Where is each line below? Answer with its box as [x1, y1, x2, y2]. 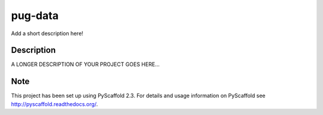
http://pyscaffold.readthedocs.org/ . [11, 100, 98, 107]
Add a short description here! [11, 30, 84, 37]
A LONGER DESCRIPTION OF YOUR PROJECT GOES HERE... [11, 61, 160, 68]
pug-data [11, 9, 59, 22]
